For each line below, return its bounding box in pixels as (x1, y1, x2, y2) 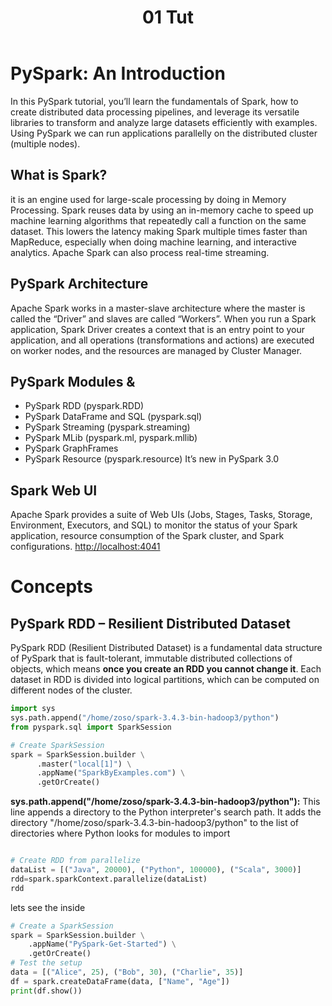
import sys (10, 704, 56, 714)
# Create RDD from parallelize (10, 856, 141, 866)
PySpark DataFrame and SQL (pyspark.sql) (24, 411, 203, 423)
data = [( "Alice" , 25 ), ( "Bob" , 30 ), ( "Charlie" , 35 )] (10, 967, 244, 978)
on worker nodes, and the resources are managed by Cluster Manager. (10, 344, 303, 356)
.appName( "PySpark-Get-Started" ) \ (28, 939, 177, 950)
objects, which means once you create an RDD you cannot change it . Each (10, 663, 322, 675)
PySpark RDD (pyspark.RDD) (24, 400, 145, 412)
